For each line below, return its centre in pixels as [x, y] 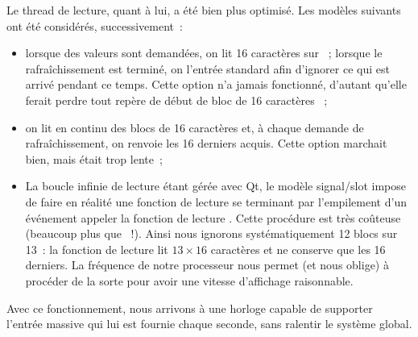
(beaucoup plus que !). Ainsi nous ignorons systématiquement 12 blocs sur [211, 233]
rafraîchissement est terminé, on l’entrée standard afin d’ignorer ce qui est [207, 68]
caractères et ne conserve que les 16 [298, 249]
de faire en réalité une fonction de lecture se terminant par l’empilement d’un [216, 201]
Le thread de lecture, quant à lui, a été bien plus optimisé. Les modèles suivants [204, 10]
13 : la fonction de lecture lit [97, 249]
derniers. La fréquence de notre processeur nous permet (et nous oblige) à [207, 265]
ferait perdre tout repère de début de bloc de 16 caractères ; [176, 100]
